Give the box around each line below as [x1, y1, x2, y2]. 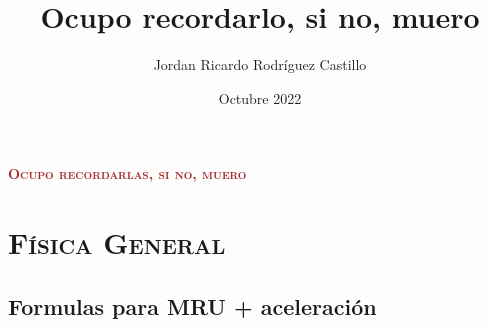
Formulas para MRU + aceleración [8, 290, 377, 321]
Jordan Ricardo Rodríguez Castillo [153, 54, 367, 75]
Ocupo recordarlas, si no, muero [8, 163, 247, 184]
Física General [8, 222, 226, 263]
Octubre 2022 [218, 87, 302, 108]
